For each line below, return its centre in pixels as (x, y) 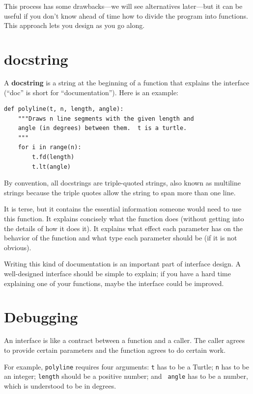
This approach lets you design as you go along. (74, 25)
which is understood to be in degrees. (60, 385)
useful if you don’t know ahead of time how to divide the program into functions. (126, 15)
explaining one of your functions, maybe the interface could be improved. (114, 283)
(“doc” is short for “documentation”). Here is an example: (91, 92)
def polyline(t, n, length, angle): (64, 109)
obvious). (18, 247)
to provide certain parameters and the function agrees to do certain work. (115, 350)
